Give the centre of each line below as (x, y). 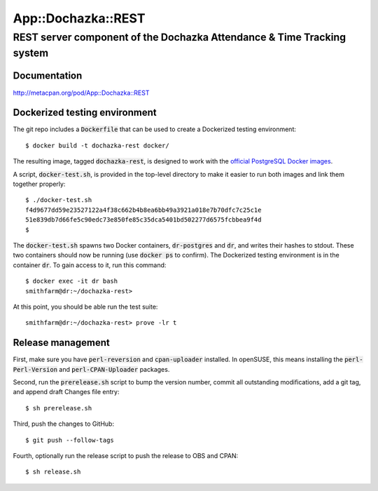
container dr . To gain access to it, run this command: (90, 265)
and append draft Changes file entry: (66, 392)
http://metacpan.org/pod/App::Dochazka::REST (81, 93)
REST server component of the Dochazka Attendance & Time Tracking (180, 37)
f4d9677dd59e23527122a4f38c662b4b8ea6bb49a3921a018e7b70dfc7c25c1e (143, 210)
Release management (61, 343)
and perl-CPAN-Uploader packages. (114, 369)
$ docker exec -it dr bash (72, 281)
